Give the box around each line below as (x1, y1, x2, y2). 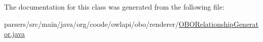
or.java (4, 28, 25, 39)
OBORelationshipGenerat (178, 18, 259, 29)
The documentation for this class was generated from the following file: (4, 2, 224, 12)
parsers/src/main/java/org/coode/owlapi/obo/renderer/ (4, 18, 179, 29)
